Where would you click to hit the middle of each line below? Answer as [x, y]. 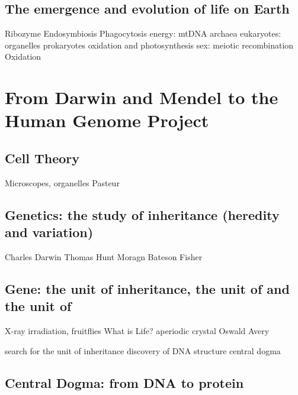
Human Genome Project [107, 120]
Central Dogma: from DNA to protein [124, 382]
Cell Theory [42, 158]
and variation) [49, 232]
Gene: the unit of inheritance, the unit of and [147, 288]
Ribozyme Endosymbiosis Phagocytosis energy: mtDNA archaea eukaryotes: [143, 33]
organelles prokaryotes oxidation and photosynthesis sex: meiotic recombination [149, 45]
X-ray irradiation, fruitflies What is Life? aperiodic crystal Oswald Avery [137, 331]
